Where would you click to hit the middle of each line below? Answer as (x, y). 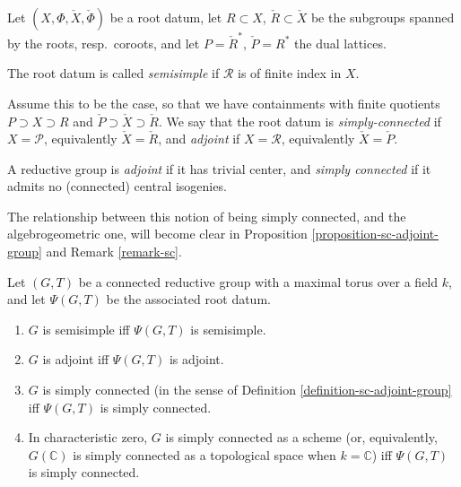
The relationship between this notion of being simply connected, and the (207, 216)
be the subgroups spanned (383, 17)
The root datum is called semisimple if (113, 73)
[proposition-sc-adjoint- (375, 234)
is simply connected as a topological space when (204, 454)
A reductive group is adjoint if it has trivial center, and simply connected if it (219, 168)
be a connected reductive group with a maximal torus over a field (258, 281)
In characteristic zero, (88, 437)
